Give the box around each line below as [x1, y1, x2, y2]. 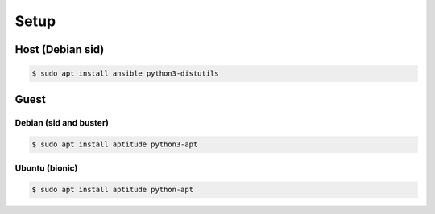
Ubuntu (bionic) [14, 162, 78, 173]
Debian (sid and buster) [14, 117, 109, 128]
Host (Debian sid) [14, 43, 105, 56]
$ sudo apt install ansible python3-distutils [31, 69, 219, 78]
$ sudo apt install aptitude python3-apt [31, 140, 198, 149]
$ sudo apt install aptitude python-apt [31, 185, 193, 195]
